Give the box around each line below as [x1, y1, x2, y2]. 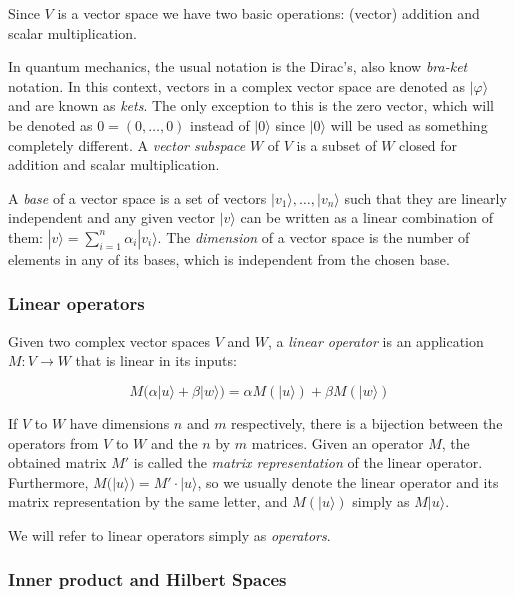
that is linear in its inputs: [75, 350, 237, 371]
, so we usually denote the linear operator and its [197, 471, 499, 492]
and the [150, 432, 198, 453]
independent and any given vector [8, 207, 215, 228]
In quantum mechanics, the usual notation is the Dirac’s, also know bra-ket [8, 56, 468, 77]
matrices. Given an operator [251, 432, 424, 453]
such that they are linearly [344, 187, 507, 208]
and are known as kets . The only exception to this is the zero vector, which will [8, 95, 494, 116]
